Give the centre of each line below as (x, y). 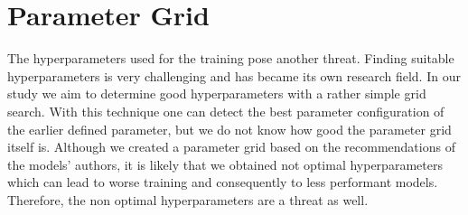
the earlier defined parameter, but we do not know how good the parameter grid (229, 129)
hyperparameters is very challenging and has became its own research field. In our (234, 75)
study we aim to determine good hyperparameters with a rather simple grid (217, 93)
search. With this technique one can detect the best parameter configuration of (226, 111)
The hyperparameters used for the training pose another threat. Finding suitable (231, 58)
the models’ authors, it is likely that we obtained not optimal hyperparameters (225, 164)
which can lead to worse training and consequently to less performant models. (223, 182)
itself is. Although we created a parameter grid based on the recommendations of (231, 147)
